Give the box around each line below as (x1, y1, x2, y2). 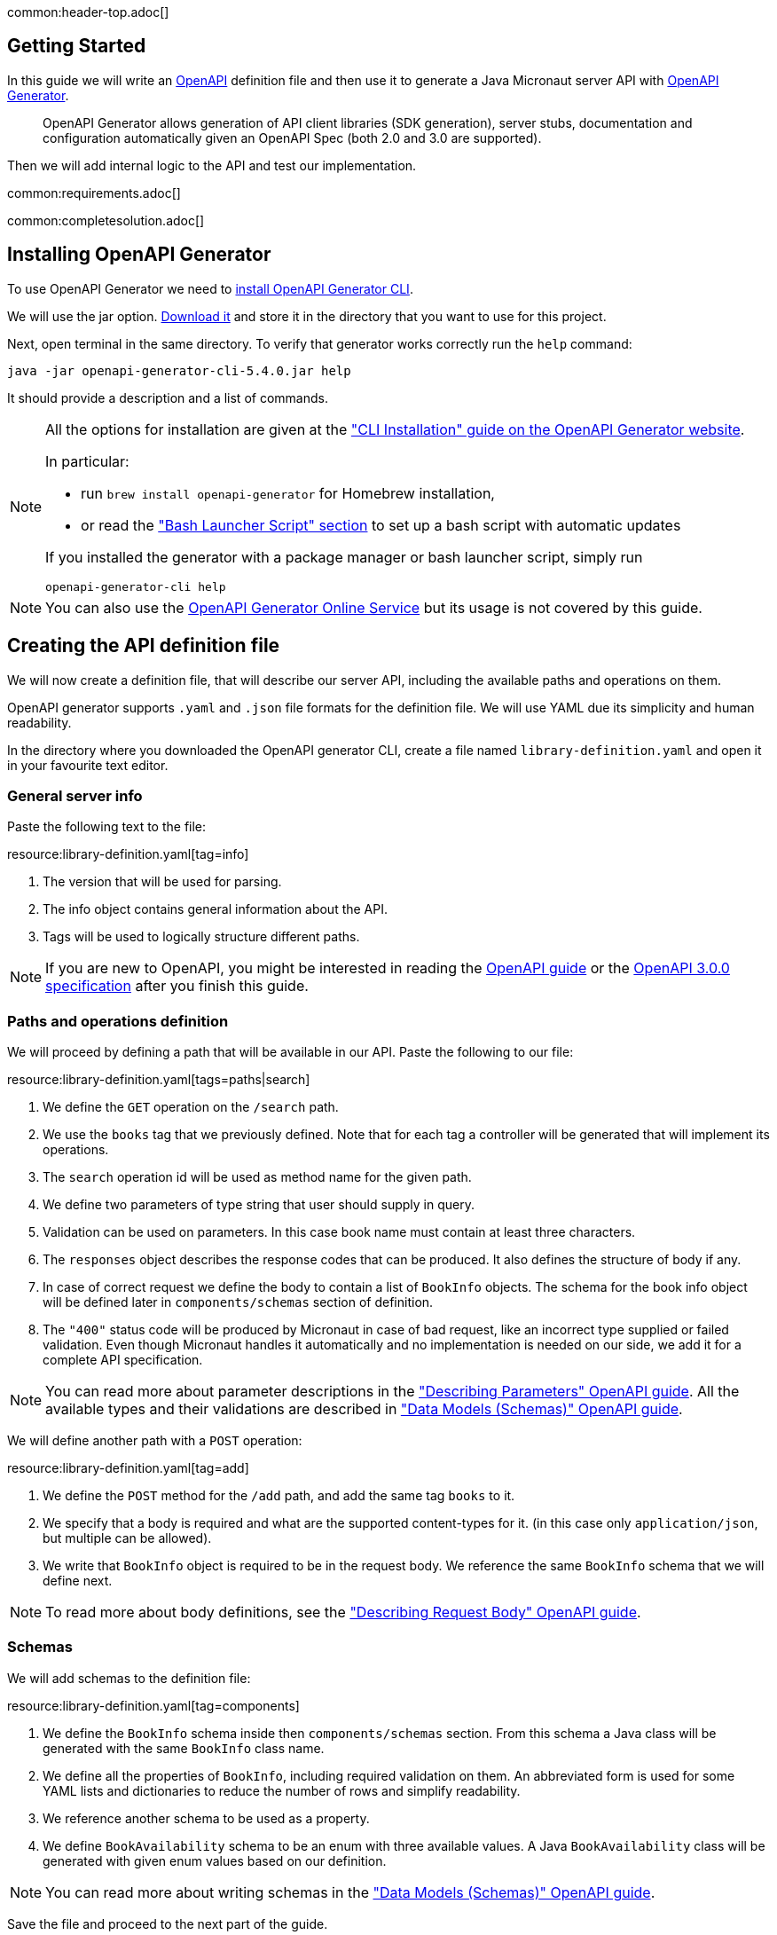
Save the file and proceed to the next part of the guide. (7, 1915, 328, 1931)
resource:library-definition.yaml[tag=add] (7, 1460, 249, 1476)
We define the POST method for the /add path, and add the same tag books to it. (43, 1488, 515, 1504)
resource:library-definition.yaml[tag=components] (7, 1697, 300, 1713)
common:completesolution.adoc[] (7, 212, 205, 228)
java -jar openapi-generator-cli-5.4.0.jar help (7, 363, 351, 378)
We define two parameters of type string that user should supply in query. (43, 1197, 475, 1213)
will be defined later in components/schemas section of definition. (43, 1294, 434, 1310)
